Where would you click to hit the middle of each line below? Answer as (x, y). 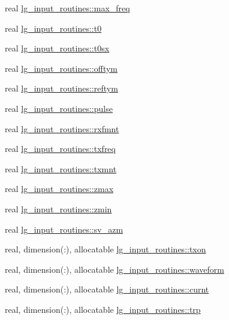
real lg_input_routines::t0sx (57, 48)
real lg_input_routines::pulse (59, 108)
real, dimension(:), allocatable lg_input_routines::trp (103, 309)
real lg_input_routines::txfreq (60, 149)
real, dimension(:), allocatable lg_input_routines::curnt (107, 289)
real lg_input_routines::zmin (58, 208)
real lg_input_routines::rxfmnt (62, 128)
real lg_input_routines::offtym (61, 68)
